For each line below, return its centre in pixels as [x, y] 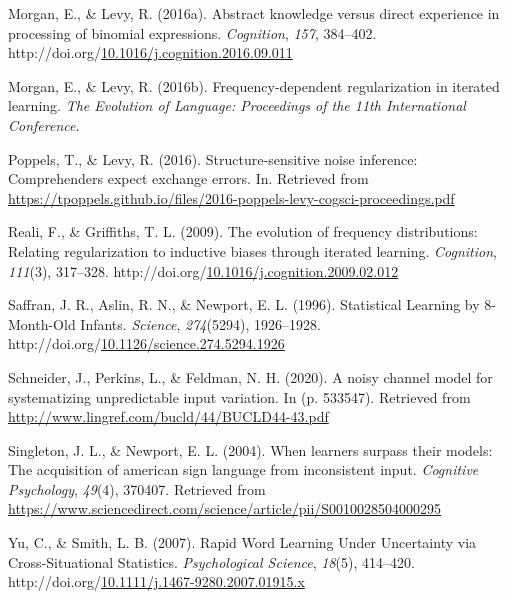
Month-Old [42, 323]
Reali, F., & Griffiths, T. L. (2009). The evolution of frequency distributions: [243, 231]
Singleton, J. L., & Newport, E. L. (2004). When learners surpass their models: [250, 449]
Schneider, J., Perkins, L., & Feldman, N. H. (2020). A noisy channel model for [250, 376]
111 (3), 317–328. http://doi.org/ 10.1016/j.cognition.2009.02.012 [203, 270]
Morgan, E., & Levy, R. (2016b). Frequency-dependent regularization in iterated [254, 85]
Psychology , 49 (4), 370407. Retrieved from [137, 488]
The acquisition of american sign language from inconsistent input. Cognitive [243, 469]
